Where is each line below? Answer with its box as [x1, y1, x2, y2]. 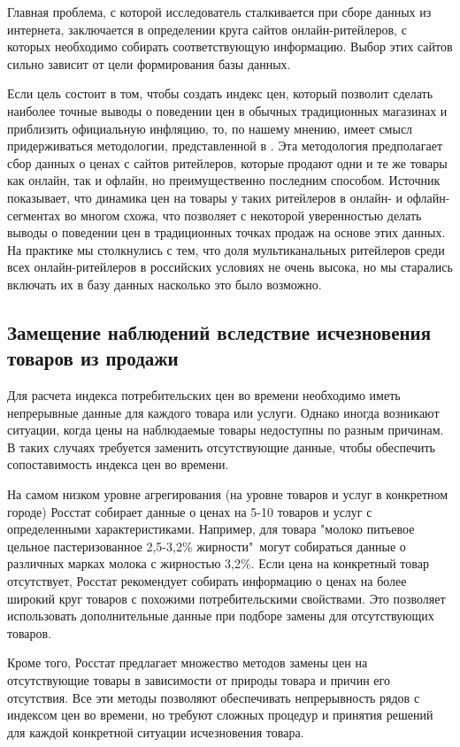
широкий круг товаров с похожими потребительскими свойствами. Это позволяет [7, 589, 446, 607]
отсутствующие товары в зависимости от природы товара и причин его [7, 671, 390, 689]
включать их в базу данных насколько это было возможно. [7, 274, 322, 293]
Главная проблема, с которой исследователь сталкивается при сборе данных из [7, 3, 432, 20]
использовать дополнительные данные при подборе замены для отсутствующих [7, 606, 434, 625]
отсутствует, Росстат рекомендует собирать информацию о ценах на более [7, 572, 407, 590]
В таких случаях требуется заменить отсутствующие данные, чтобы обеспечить [7, 437, 435, 456]
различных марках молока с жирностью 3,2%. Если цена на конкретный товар [7, 554, 429, 573]
